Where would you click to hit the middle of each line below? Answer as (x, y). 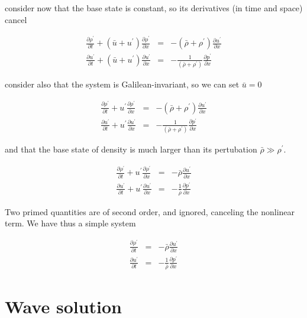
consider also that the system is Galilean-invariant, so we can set (122, 84)
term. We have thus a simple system (70, 223)
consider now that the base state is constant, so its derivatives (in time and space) (154, 8)
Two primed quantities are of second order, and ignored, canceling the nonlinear (150, 211)
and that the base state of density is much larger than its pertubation (131, 149)
